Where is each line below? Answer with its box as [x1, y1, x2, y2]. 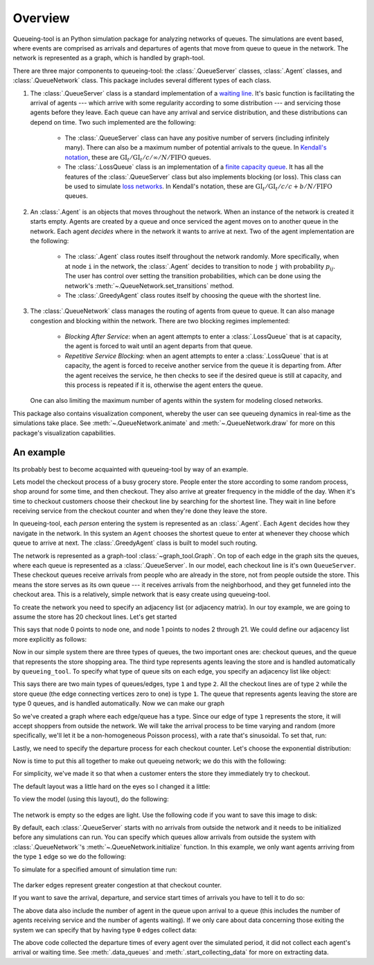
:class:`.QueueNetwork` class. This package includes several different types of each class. [12, 76, 271, 84]
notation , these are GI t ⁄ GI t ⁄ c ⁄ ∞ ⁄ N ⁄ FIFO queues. [64, 153, 211, 163]
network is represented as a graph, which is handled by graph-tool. [12, 54, 205, 62]
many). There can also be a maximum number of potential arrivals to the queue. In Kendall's [64, 143, 327, 152]
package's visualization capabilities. [12, 429, 116, 437]
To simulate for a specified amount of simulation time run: [12, 865, 177, 874]
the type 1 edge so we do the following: [12, 852, 126, 861]
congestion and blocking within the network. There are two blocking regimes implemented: [30, 316, 290, 325]
